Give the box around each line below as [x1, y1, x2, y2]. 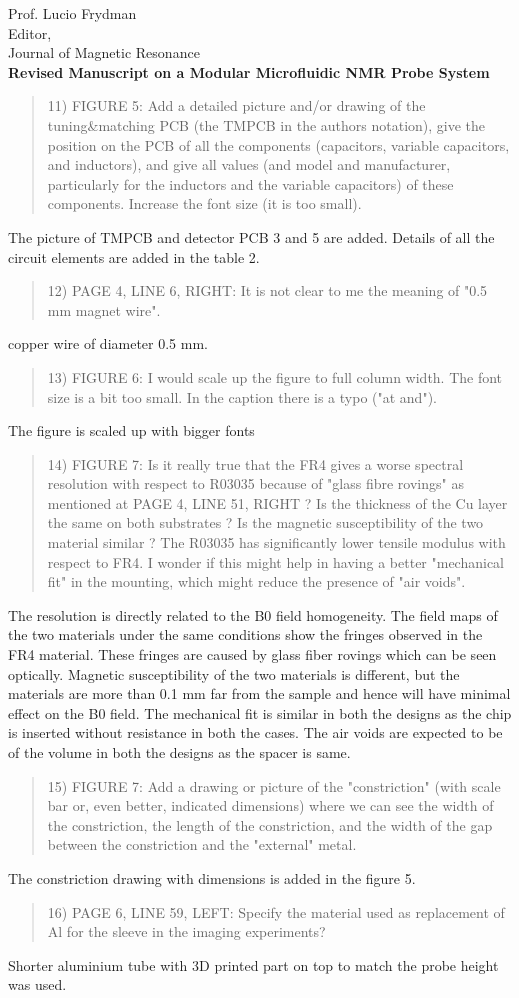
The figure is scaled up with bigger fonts [8, 420, 255, 441]
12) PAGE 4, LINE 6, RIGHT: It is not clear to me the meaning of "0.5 [47, 280, 488, 301]
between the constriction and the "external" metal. [47, 834, 357, 855]
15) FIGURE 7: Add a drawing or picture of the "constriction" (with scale [47, 775, 501, 796]
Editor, [8, 22, 52, 43]
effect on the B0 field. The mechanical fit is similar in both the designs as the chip [8, 702, 512, 723]
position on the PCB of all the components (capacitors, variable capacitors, [47, 134, 510, 155]
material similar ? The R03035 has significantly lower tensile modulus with [47, 532, 506, 553]
